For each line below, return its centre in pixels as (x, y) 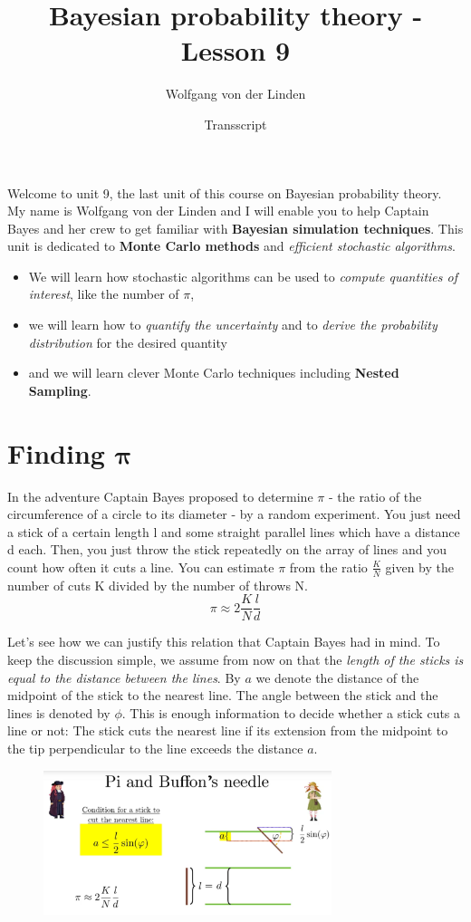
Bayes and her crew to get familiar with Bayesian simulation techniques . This (235, 228)
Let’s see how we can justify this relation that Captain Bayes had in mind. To (224, 642)
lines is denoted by (59, 712)
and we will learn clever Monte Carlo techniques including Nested (214, 373)
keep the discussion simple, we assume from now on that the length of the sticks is (235, 660)
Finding (56, 452)
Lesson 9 (235, 50)
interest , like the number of (104, 294)
